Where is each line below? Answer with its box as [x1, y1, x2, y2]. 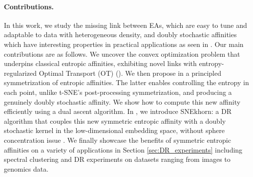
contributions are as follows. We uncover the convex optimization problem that [4, 48, 240, 59]
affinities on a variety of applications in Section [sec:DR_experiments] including [4, 144, 243, 155]
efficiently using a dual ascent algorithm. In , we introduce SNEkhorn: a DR [4, 106, 232, 116]
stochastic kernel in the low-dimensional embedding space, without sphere [4, 125, 225, 135]
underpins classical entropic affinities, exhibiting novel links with [4, 58, 197, 68]
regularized [4, 67, 37, 78]
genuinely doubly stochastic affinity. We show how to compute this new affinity [4, 96, 241, 107]
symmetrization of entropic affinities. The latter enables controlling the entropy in [4, 77, 249, 88]
